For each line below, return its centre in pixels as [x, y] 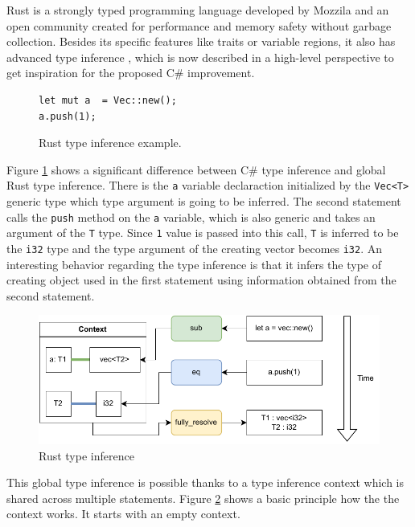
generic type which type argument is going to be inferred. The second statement [204, 201]
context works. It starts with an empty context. [123, 514]
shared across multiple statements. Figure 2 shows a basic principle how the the [203, 498]
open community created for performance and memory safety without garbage [199, 25]
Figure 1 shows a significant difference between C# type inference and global [196, 169]
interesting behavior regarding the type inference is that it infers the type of [194, 264]
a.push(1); [68, 116]
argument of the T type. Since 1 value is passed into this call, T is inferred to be [203, 233]
